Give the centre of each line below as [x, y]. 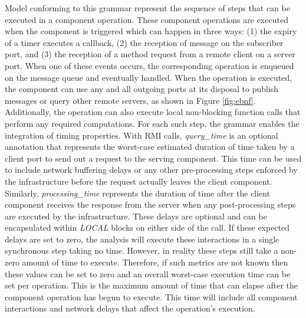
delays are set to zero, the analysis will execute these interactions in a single [142, 239]
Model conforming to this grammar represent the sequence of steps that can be [147, 8]
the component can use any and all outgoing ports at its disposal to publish [142, 89]
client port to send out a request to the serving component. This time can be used [153, 158]
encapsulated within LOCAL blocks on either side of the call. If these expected [147, 227]
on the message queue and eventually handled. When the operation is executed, [149, 77]
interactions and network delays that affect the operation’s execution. [130, 308]
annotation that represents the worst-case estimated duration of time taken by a [150, 147]
